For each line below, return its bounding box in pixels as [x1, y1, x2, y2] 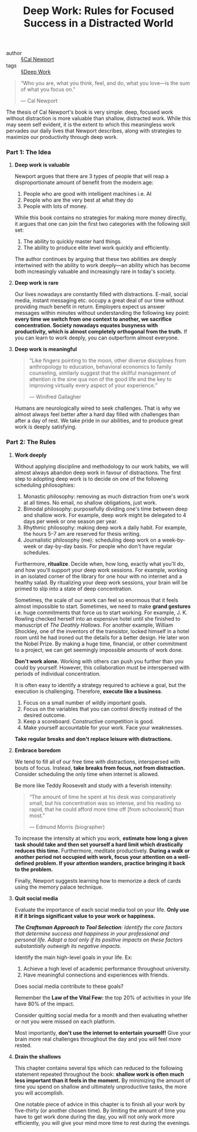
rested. [14, 1042, 32, 1049]
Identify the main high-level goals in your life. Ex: [14, 954, 133, 961]
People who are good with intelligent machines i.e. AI [23, 191, 152, 198]
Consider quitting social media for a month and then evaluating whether [14, 1011, 188, 1018]
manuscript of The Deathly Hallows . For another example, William [14, 621, 174, 628]
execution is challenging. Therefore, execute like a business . [14, 688, 163, 695]
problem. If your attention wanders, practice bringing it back [35, 859, 186, 866]
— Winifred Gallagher [29, 393, 81, 400]
